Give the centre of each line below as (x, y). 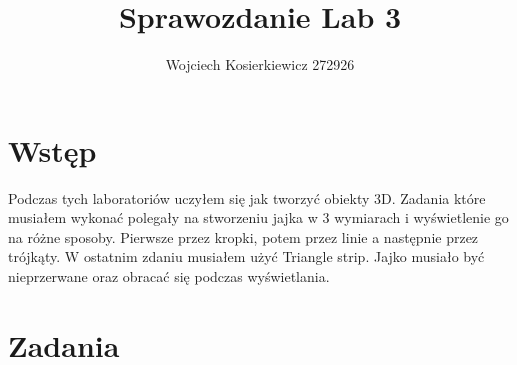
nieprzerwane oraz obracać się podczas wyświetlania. (169, 276)
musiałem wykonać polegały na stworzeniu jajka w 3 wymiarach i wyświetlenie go (258, 217)
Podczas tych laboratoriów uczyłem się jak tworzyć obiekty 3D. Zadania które (247, 197)
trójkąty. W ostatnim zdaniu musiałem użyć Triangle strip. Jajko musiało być (246, 256)
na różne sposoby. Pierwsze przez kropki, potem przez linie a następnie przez (243, 236)
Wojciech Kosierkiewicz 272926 (260, 64)
